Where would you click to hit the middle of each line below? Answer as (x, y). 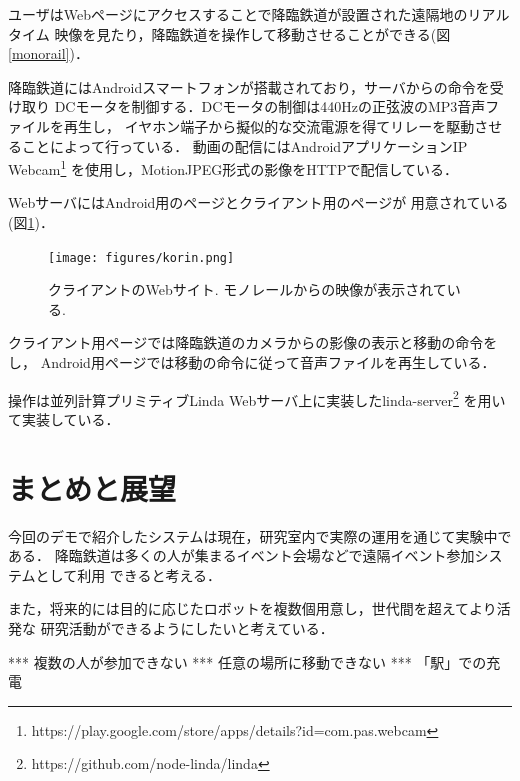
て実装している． (64, 418)
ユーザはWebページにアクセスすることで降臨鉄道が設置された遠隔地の (238, 14)
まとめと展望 (92, 487)
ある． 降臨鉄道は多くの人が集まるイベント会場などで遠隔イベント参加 (241, 555)
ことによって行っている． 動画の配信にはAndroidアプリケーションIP (244, 145)
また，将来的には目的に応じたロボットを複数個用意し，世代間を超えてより (252, 608)
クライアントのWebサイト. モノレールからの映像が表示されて (247, 289)
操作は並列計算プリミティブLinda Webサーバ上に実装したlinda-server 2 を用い (257, 398)
